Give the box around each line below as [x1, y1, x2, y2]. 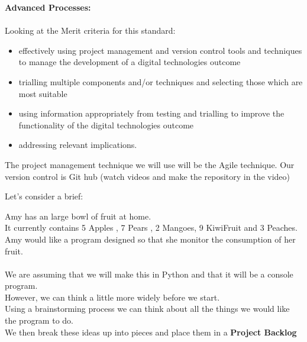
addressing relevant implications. [18, 138, 137, 151]
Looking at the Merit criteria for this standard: [5, 24, 176, 37]
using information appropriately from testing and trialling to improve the [18, 107, 285, 120]
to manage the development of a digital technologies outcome [18, 56, 241, 68]
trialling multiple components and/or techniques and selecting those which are [18, 75, 303, 88]
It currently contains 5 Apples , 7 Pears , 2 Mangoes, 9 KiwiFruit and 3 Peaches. [5, 221, 298, 234]
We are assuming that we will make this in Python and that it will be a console [5, 267, 293, 280]
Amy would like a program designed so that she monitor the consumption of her [5, 233, 296, 245]
